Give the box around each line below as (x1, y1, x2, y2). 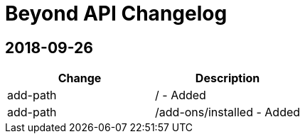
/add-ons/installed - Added (155, 105, 301, 120)
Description (195, 71, 260, 86)
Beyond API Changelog (5, 1, 228, 26)
